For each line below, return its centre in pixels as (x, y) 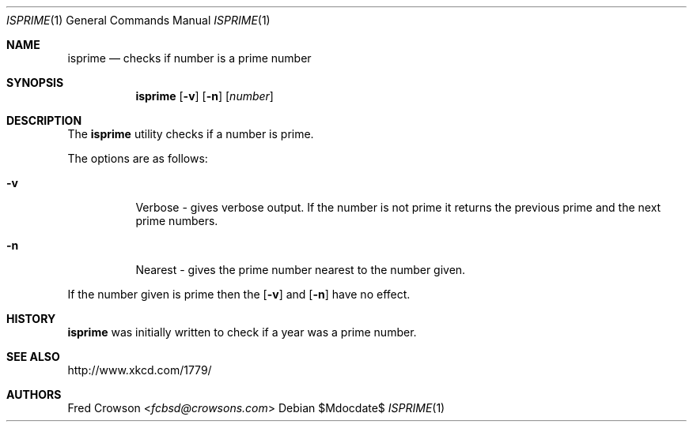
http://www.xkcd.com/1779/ (140, 370)
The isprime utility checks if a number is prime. (191, 134)
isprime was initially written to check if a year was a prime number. (242, 332)
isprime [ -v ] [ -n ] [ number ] (204, 96)
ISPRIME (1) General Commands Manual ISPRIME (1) (138, 20)
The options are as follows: (138, 158)
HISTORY (31, 319)
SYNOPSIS (35, 83)
